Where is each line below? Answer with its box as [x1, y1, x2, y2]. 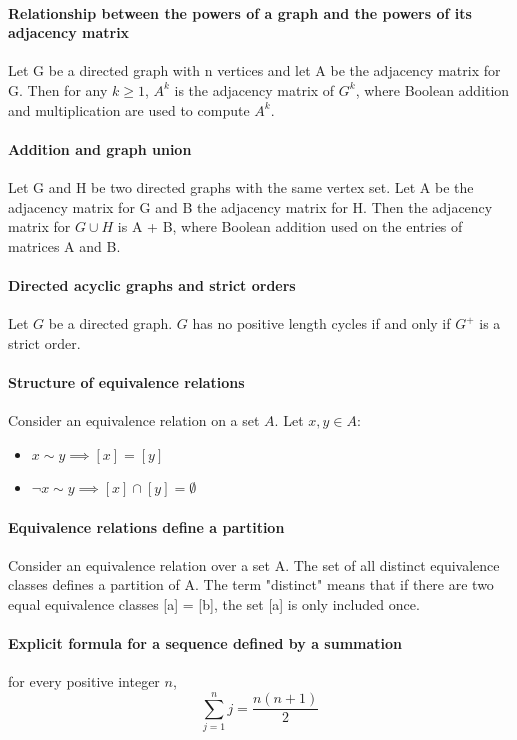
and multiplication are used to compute [8, 99, 250, 120]
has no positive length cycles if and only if [192, 313, 451, 334]
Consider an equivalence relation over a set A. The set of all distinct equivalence [8, 554, 500, 575]
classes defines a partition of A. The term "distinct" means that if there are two [8, 574, 494, 595]
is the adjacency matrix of [174, 79, 335, 100]
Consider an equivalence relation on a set [8, 410, 260, 431]
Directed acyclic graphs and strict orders [8, 274, 296, 295]
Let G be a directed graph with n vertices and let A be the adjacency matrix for [8, 60, 501, 81]
